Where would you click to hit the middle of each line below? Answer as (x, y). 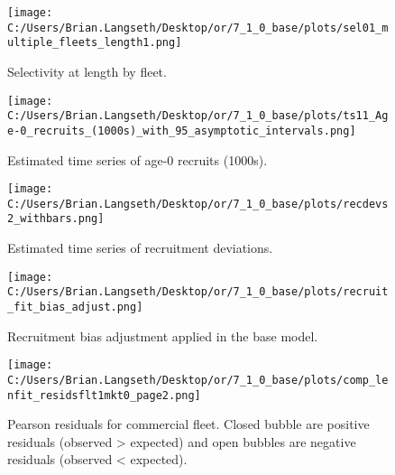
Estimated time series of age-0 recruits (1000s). (138, 159)
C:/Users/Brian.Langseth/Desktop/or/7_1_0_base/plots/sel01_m (198, 28)
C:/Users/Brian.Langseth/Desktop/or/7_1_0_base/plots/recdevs (198, 204)
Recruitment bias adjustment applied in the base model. (163, 335)
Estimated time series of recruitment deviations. (140, 248)
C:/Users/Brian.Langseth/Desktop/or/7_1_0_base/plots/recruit (198, 292)
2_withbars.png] (56, 219)
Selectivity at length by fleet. (87, 71)
